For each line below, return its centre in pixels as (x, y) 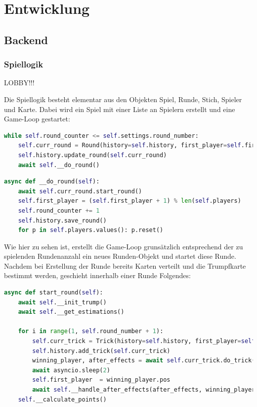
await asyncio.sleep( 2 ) (71, 370)
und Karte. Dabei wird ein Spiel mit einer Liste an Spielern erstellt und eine (120, 109)
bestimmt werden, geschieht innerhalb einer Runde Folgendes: (97, 275)
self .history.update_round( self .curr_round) (92, 155)
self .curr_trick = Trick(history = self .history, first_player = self (144, 341)
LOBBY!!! (19, 83)
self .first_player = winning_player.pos (101, 380)
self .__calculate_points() (62, 399)
